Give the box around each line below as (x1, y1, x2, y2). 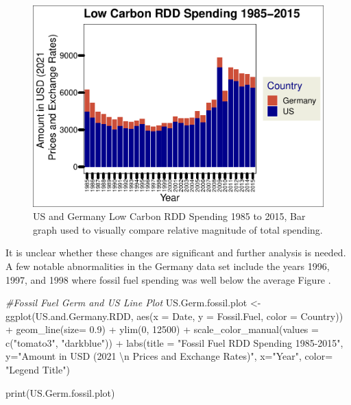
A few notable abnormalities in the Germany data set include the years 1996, (5, 258, 330, 273)
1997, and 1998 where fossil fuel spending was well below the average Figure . (5, 272, 331, 286)
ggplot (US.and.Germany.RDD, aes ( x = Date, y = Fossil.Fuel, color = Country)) (5, 308, 343, 323)
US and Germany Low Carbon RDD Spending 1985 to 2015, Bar (33, 209, 306, 223)
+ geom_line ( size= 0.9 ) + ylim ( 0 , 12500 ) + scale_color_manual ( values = (5, 322, 319, 336)
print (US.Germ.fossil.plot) (5, 385, 115, 400)
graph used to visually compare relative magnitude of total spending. (33, 222, 323, 236)
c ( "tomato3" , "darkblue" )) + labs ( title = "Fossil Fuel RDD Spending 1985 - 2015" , (5, 335, 343, 349)
